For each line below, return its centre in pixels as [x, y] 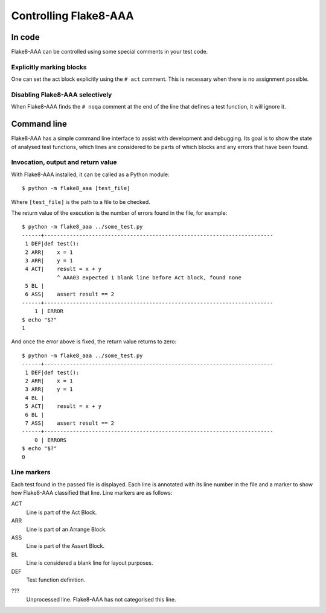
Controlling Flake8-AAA [72, 16]
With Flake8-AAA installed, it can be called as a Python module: [90, 174]
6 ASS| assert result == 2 [70, 294]
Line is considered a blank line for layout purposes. [90, 563]
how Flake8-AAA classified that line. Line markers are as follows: [92, 493]
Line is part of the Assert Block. [66, 546]
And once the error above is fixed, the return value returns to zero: [94, 341]
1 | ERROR [49, 311]
